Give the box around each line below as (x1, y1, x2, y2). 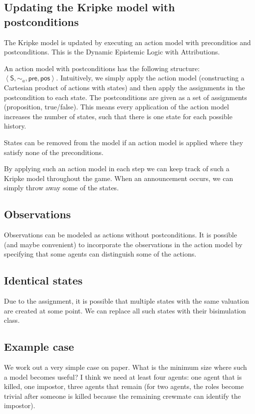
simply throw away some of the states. (4, 182, 119, 193)
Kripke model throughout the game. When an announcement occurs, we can (4, 173, 233, 183)
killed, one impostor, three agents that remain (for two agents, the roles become (4, 381, 244, 391)
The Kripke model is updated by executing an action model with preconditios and (4, 37, 251, 47)
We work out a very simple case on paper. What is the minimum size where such (4, 362, 247, 372)
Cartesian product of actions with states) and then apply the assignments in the (4, 82, 245, 92)
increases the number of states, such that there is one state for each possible (4, 111, 232, 121)
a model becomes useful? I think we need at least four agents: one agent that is (4, 371, 242, 382)
